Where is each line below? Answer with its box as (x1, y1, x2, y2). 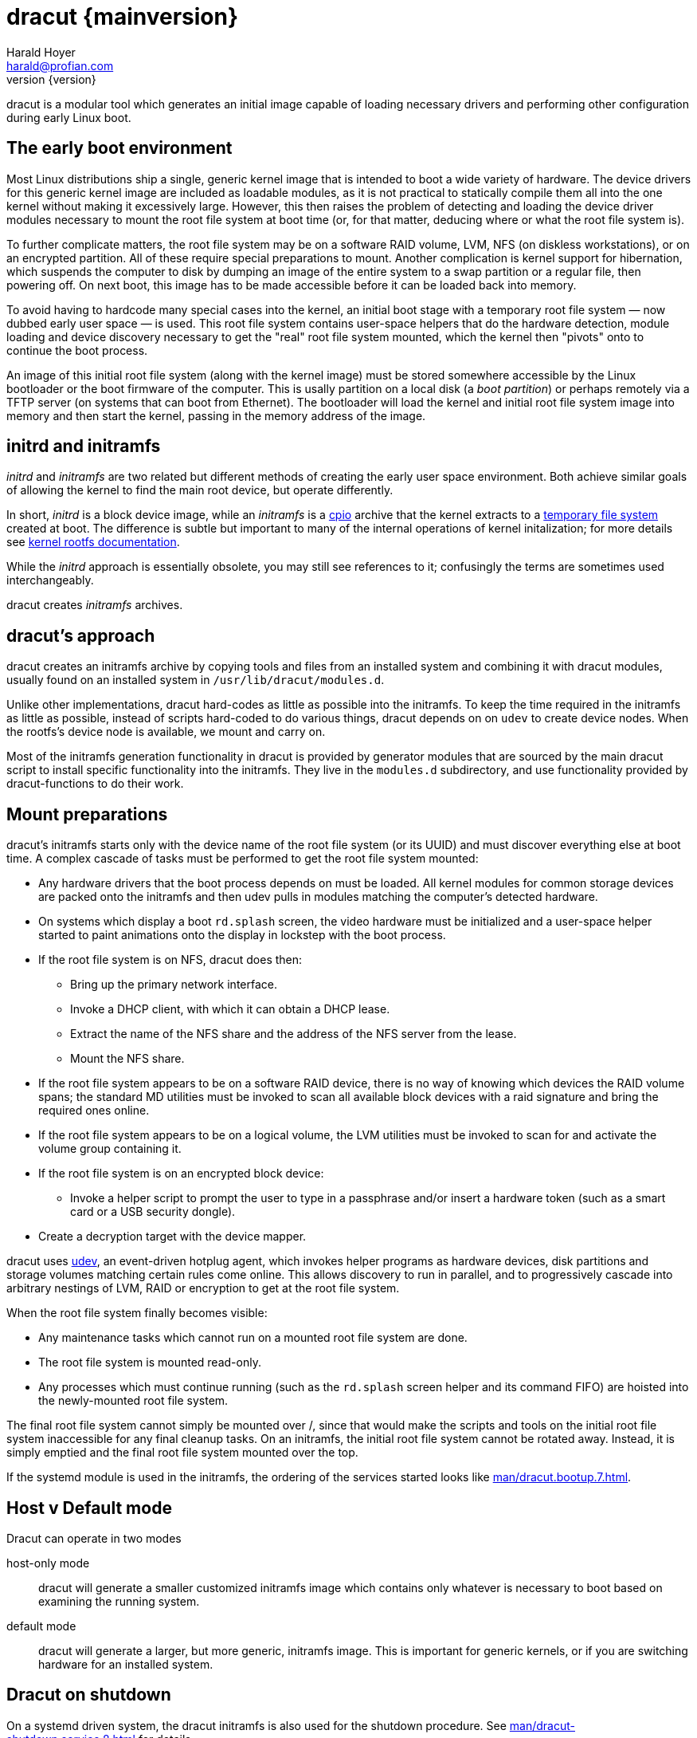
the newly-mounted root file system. (38, 1394, 229, 1408)
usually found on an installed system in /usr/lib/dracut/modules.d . (6, 673, 385, 687)
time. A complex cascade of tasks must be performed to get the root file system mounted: (6, 851, 479, 866)
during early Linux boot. (6, 110, 131, 124)
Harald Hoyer (6, 45, 76, 59)
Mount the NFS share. (70, 1052, 185, 1066)
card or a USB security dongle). (70, 1205, 236, 1219)
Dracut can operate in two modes (6, 1531, 182, 1545)
